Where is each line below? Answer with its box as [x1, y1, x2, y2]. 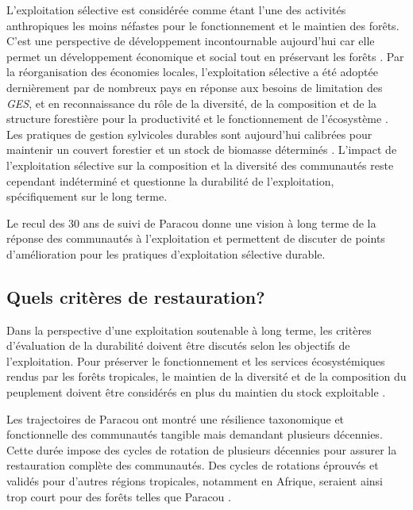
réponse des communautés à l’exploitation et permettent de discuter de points [6, 230, 385, 247]
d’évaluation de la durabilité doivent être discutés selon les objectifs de [6, 337, 350, 354]
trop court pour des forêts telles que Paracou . [6, 488, 231, 504]
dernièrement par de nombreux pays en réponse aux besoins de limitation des [6, 79, 383, 95]
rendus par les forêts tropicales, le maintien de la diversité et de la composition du [6, 368, 407, 385]
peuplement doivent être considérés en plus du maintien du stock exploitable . [6, 384, 386, 401]
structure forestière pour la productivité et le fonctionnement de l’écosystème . [6, 110, 388, 127]
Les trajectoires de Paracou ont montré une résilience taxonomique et [6, 410, 345, 427]
